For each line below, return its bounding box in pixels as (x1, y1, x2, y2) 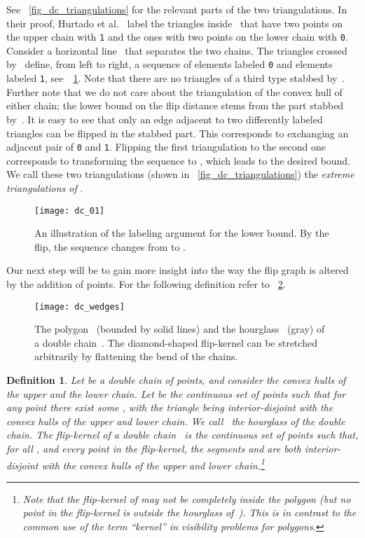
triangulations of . (6, 180, 83, 195)
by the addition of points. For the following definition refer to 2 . (6, 277, 286, 291)
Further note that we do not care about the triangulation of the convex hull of (6, 84, 343, 99)
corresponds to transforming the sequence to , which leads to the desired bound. (6, 153, 351, 167)
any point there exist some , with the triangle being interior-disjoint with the (6, 400, 333, 415)
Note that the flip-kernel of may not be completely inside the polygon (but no (22, 491, 351, 506)
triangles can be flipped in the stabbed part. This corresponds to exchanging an (6, 125, 349, 140)
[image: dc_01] (34, 205, 105, 216)
